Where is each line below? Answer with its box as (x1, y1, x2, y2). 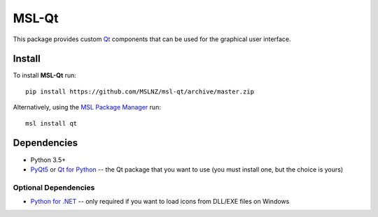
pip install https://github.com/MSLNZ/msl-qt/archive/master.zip (25, 87, 255, 96)
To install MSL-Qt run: (13, 71, 77, 80)
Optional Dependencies (13, 182, 95, 192)
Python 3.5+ (30, 156, 66, 164)
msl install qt (25, 119, 78, 127)
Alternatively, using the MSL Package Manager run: (13, 103, 161, 112)
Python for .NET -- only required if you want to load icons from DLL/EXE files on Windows (30, 197, 290, 206)
